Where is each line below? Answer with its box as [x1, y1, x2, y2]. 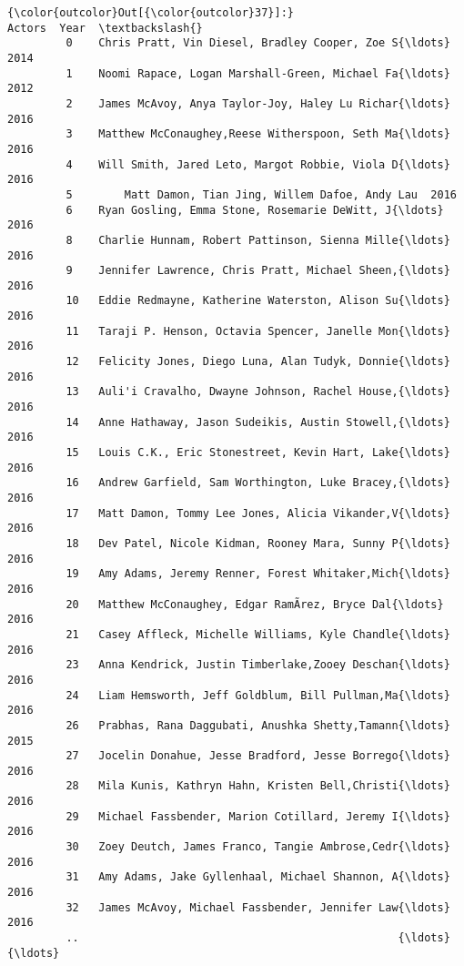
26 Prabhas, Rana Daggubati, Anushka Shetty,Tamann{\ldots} [66, 718, 450, 732]
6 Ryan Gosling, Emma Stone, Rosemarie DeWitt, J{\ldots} [66, 203, 444, 217]
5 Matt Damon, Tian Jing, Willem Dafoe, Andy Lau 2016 [66, 188, 457, 201]
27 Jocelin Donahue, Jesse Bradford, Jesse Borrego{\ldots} [66, 749, 450, 763]
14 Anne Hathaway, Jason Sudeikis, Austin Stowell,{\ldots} [66, 415, 450, 429]
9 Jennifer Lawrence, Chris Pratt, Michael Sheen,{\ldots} [66, 264, 450, 278]
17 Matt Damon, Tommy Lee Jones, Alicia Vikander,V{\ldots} [66, 506, 450, 520]
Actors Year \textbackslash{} [7, 21, 203, 35]
